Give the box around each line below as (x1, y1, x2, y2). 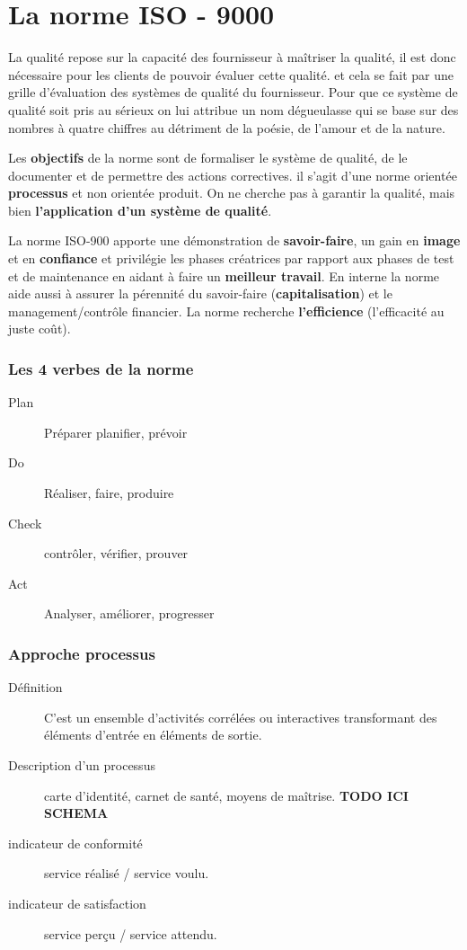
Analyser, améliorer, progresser (44, 604, 215, 623)
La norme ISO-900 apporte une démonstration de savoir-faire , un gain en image (8, 231, 461, 250)
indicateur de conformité (8, 833, 143, 852)
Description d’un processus (8, 756, 155, 774)
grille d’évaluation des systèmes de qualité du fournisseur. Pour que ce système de (8, 83, 458, 102)
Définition (8, 678, 63, 697)
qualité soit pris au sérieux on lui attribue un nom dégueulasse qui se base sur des (8, 100, 459, 119)
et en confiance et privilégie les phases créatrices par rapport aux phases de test (8, 249, 454, 268)
